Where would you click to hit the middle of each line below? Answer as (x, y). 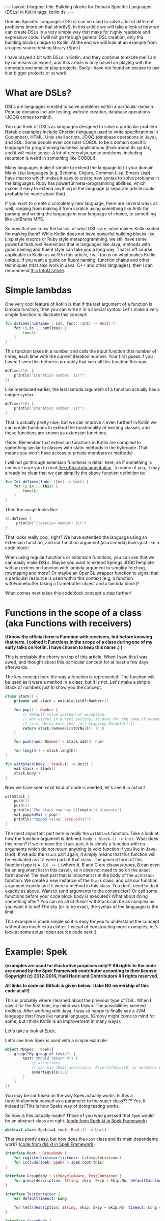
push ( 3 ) (22, 801)
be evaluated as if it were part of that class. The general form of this (74, 859)
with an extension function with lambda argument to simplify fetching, (76, 567)
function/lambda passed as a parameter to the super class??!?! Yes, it (75, 1101)
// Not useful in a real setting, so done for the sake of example (93, 719)
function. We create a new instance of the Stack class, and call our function (82, 880)
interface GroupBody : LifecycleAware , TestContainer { (63, 1176)
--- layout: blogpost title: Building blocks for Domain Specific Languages (78, 7)
